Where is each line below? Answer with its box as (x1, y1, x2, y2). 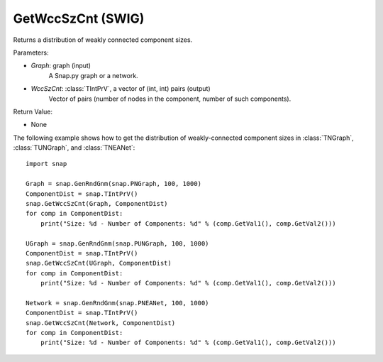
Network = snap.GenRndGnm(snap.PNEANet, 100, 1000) (26, 299, 209, 307)
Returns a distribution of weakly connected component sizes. (13, 35, 193, 44)
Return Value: (13, 107, 53, 116)
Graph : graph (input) (30, 61, 91, 70)
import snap (26, 160, 67, 168)
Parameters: (13, 48, 49, 57)
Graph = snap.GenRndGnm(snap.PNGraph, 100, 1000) (26, 180, 202, 188)
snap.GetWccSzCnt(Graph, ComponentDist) (26, 199, 168, 208)
